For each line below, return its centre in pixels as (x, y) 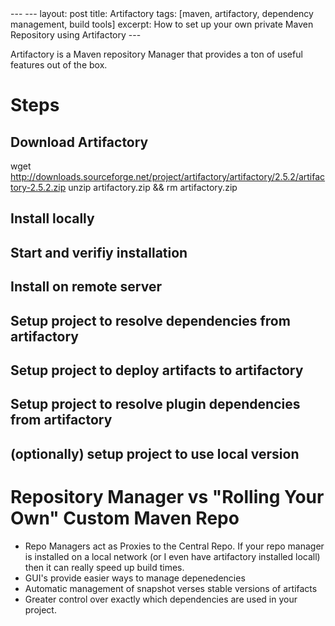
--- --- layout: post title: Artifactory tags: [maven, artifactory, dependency (162, 13)
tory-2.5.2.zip (38, 187)
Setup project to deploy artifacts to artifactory (157, 370)
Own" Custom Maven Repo (125, 518)
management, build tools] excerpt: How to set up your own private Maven (162, 24)
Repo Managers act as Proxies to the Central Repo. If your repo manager (174, 546)
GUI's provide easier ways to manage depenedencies (135, 578)
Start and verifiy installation (99, 252)
